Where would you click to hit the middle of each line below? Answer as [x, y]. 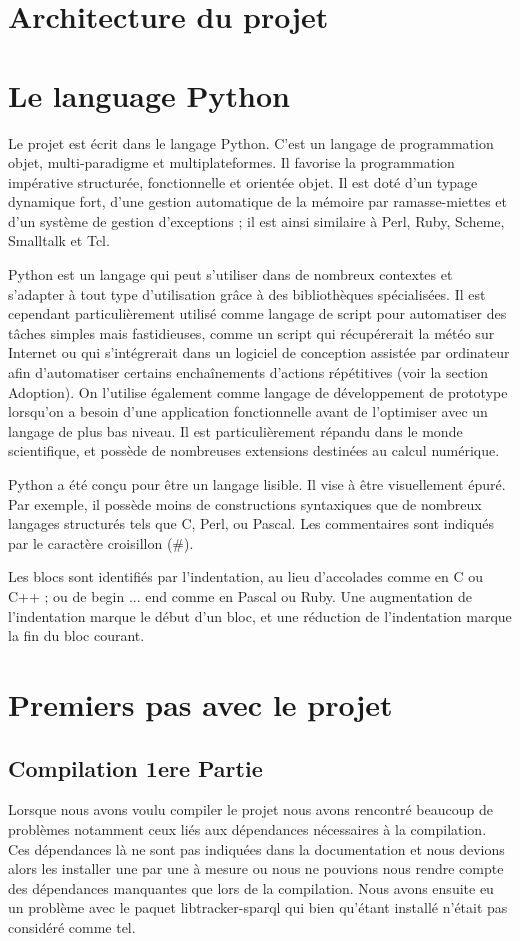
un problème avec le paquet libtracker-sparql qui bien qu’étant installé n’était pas [258, 907]
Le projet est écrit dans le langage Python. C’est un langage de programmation [251, 142]
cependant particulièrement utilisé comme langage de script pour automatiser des [257, 313]
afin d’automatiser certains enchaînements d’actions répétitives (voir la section [248, 372]
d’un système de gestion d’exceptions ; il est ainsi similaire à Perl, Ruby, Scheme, [256, 220]
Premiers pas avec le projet [200, 703]
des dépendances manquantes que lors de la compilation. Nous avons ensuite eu [251, 887]
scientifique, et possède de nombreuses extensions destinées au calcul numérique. [254, 450]
